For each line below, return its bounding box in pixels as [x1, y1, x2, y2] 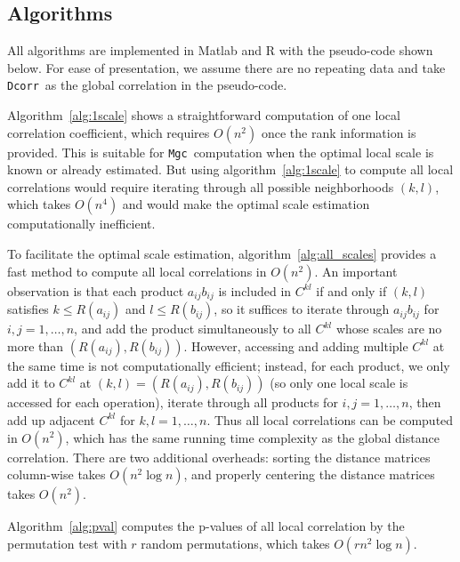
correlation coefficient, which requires [7, 123, 210, 141]
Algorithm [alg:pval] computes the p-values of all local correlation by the [7, 517, 405, 535]
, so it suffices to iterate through [214, 300, 390, 318]
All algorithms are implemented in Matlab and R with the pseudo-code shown [7, 41, 433, 60]
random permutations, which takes [141, 534, 330, 552]
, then [408, 393, 441, 412]
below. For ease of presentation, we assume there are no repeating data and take [7, 58, 446, 76]
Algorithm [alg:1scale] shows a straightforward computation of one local [7, 106, 400, 124]
